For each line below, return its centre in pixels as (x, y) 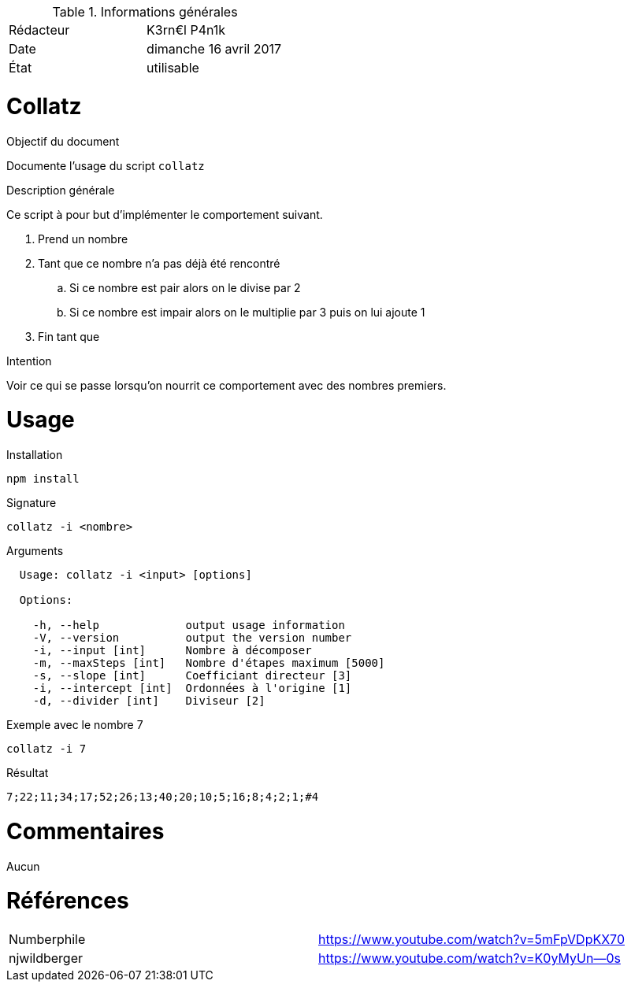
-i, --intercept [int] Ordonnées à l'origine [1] (192, 688)
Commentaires (85, 831)
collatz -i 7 (46, 749)
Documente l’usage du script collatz (106, 165)
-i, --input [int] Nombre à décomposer (172, 650)
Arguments (35, 551)
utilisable (173, 68)
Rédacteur (39, 30)
